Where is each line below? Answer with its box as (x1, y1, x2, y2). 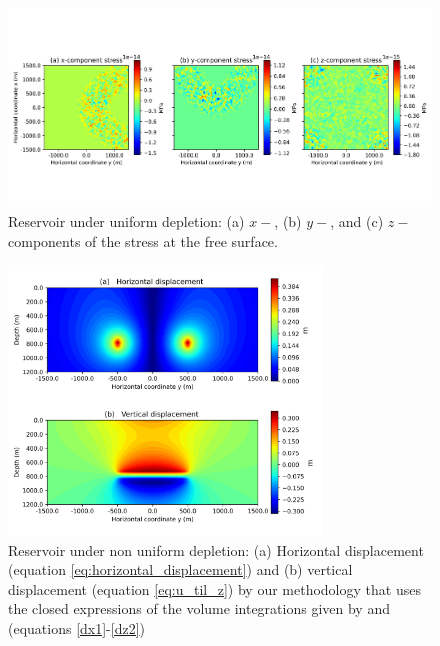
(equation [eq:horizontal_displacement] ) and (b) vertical (8, 559, 353, 580)
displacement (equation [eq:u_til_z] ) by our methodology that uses (8, 578, 421, 599)
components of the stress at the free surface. (8, 230, 278, 251)
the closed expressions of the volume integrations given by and (8, 598, 390, 619)
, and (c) (330, 210, 384, 231)
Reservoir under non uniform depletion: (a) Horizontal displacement (8, 539, 424, 560)
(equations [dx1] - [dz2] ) (8, 617, 146, 638)
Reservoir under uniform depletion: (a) (8, 210, 245, 231)
